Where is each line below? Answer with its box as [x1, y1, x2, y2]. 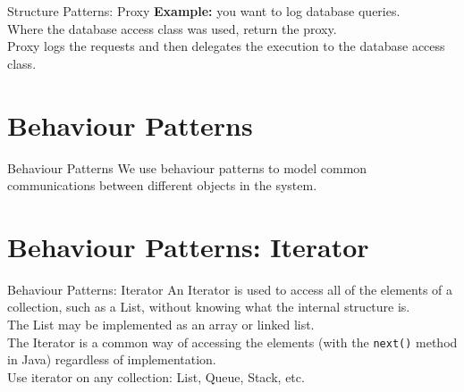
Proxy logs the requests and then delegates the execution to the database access [7, 37, 445, 55]
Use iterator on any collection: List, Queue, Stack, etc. [7, 367, 305, 386]
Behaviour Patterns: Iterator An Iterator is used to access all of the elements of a [7, 279, 453, 298]
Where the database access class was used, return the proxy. [7, 19, 337, 38]
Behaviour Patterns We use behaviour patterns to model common [7, 158, 367, 177]
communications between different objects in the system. [7, 176, 317, 195]
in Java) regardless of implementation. [7, 350, 216, 369]
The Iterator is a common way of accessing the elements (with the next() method [7, 332, 458, 351]
